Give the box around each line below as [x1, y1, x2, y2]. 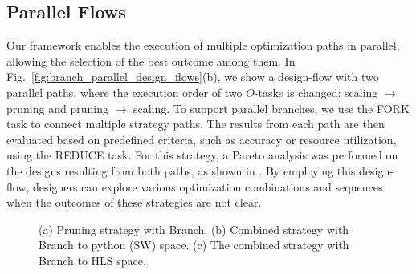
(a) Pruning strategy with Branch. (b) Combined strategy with [39, 220, 349, 237]
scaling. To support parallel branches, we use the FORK [133, 99, 410, 116]
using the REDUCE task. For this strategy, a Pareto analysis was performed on [6, 147, 398, 163]
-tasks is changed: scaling [254, 83, 378, 100]
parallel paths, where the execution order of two [6, 83, 243, 100]
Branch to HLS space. [39, 252, 146, 268]
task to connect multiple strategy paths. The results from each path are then [6, 115, 385, 132]
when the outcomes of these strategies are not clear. [6, 194, 262, 211]
